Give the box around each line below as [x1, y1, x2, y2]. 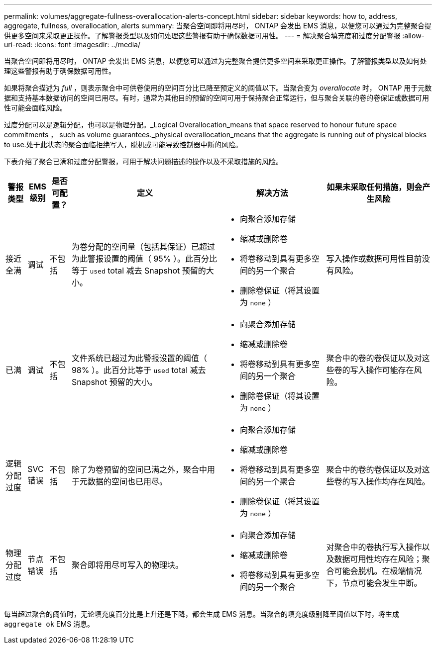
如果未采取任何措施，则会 [327, 182, 423, 192]
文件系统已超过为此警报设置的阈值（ [71, 353, 207, 363]
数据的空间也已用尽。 [87, 476, 167, 486]
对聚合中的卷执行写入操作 [326, 542, 422, 552]
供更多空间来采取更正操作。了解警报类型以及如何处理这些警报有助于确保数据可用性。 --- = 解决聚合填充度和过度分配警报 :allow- [4, 31, 425, 40]
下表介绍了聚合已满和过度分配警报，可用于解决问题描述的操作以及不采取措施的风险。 [4, 157, 283, 166]
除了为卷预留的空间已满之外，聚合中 [71, 464, 207, 474]
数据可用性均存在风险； [334, 554, 422, 564]
